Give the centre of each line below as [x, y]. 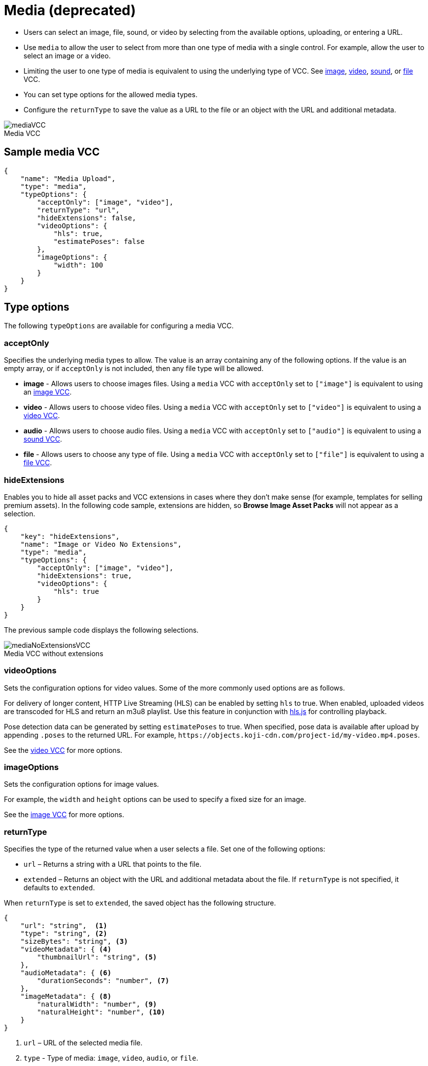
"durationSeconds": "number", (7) [103, 981]
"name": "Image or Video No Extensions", [101, 544]
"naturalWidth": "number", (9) [97, 1004]
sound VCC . [43, 439]
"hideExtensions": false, [87, 218]
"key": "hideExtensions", [70, 536]
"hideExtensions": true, [85, 575]
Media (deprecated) [70, 10]
